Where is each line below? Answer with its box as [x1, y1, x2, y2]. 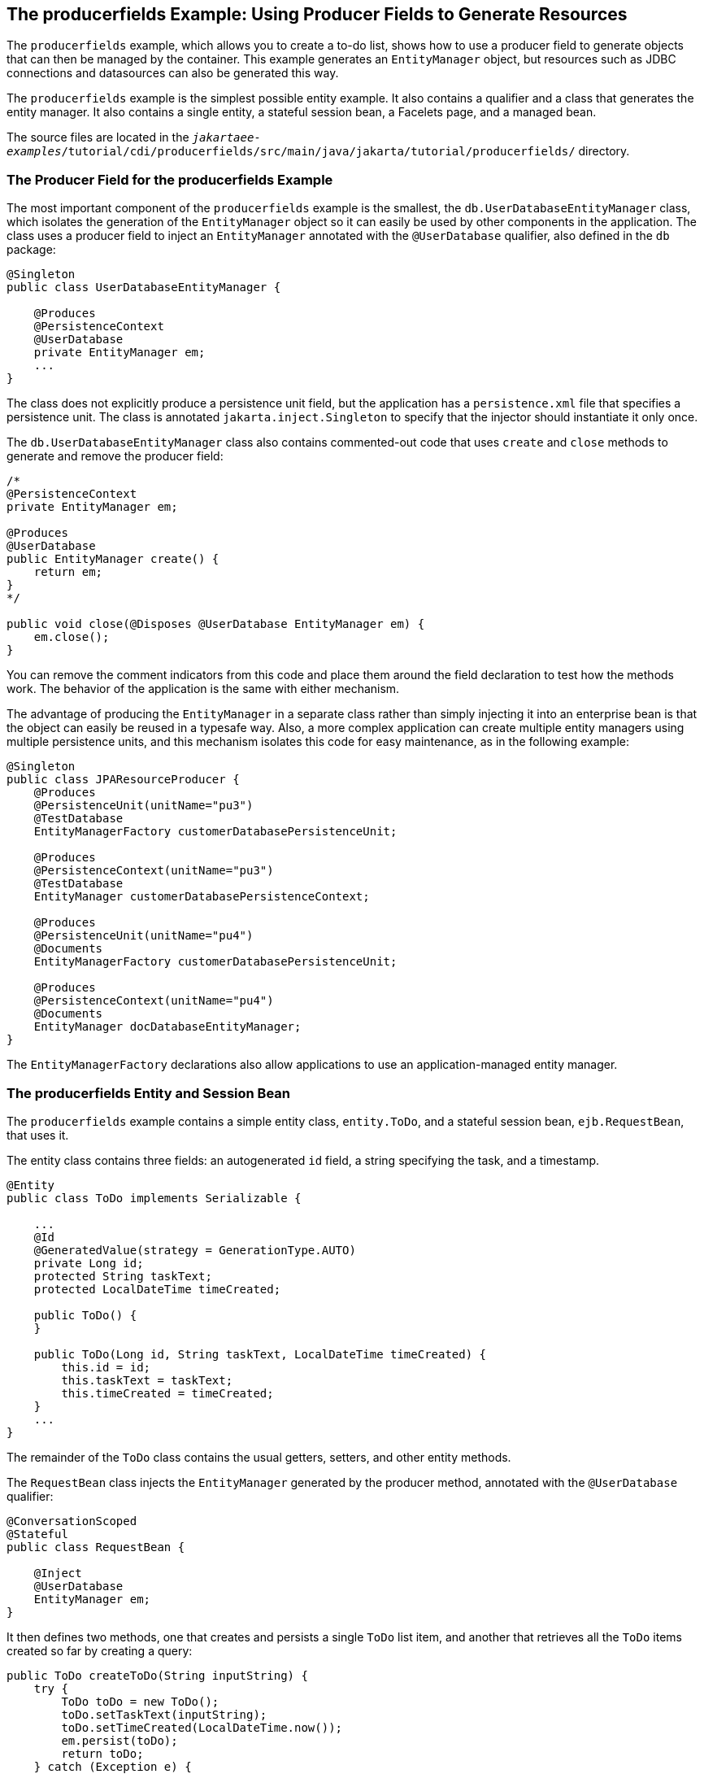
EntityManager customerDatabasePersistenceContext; [33, 890, 370, 904]
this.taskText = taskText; [61, 1373, 233, 1387]
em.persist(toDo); [61, 1733, 178, 1747]
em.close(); [33, 630, 110, 644]
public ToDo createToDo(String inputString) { [7, 1668, 308, 1682]
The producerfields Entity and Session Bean [7, 1084, 290, 1101]
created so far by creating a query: [7, 1643, 193, 1658]
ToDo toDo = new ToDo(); [61, 1694, 219, 1708]
